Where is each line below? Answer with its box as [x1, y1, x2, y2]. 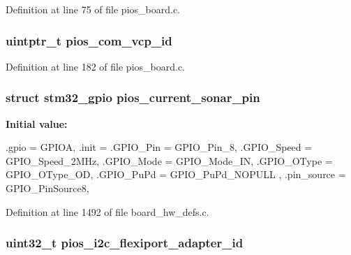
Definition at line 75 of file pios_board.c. [6, 2, 181, 16]
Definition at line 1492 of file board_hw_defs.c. [6, 204, 209, 219]
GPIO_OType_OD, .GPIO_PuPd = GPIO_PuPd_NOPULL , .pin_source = [6, 167, 346, 182]
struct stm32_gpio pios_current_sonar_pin [6, 89, 260, 106]
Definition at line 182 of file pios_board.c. [6, 59, 186, 73]
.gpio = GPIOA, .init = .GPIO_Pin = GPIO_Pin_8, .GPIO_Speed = [6, 140, 313, 154]
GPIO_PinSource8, [6, 181, 89, 195]
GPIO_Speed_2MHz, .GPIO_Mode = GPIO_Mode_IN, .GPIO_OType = [6, 153, 333, 168]
